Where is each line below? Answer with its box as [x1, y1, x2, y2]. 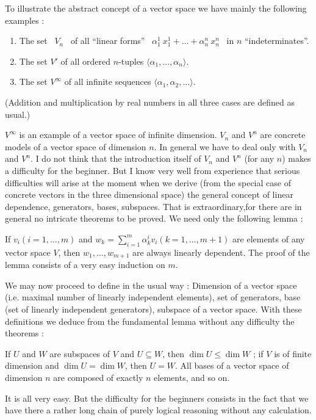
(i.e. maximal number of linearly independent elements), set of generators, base [5, 291, 301, 303]
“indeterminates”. [245, 34, 309, 47]
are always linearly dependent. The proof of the [132, 245, 310, 258]
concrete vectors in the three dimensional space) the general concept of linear [5, 188, 293, 201]
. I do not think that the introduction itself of [31, 152, 201, 165]
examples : [5, 13, 45, 26]
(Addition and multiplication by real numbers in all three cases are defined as [5, 95, 295, 108]
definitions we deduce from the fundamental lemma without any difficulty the [5, 314, 295, 327]
